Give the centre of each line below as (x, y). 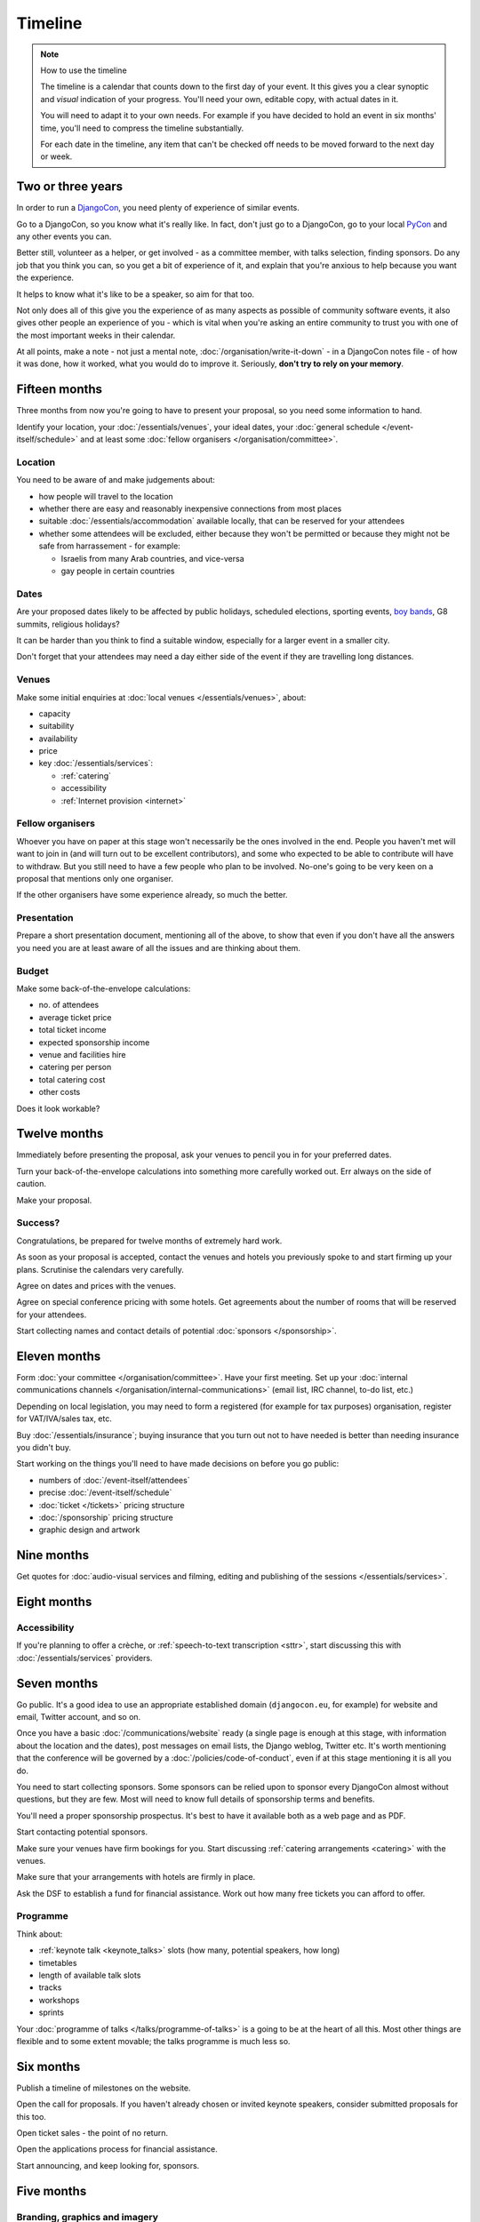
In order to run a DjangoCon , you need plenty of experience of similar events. (158, 208)
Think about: (40, 1934)
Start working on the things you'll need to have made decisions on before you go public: (178, 1464)
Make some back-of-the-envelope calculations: (104, 988)
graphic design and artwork (89, 1530)
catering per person (75, 1067)
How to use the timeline (84, 70)
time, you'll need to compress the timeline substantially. (142, 128)
